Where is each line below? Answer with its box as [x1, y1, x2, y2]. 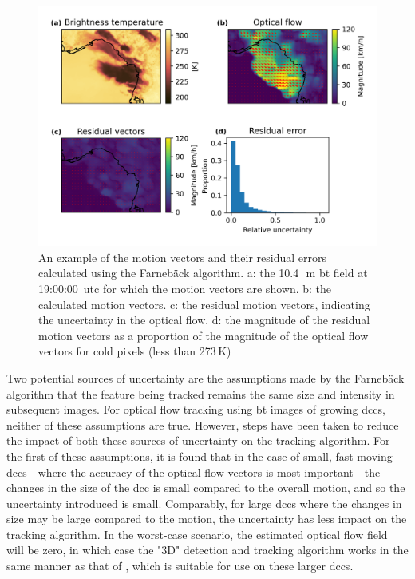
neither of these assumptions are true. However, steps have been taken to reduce [6, 416, 399, 433]
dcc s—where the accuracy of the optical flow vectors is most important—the [6, 463, 381, 480]
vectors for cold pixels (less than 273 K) [38, 343, 231, 359]
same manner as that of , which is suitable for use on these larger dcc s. [6, 557, 354, 574]
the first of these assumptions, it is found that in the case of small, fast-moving [6, 447, 393, 464]
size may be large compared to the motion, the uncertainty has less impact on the [6, 510, 407, 527]
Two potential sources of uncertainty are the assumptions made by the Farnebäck [6, 369, 405, 386]
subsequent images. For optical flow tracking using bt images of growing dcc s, [6, 401, 385, 418]
